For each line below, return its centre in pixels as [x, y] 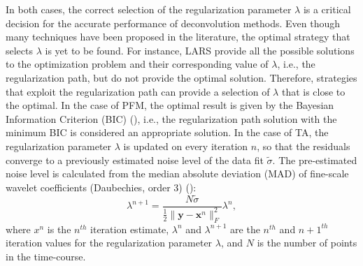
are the [245, 229]
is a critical [327, 9]
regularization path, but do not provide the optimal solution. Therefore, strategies [181, 77]
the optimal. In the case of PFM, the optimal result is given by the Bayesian [170, 105]
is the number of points [307, 243]
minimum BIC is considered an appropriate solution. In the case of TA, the [167, 132]
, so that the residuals [304, 146]
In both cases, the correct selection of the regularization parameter [149, 9]
